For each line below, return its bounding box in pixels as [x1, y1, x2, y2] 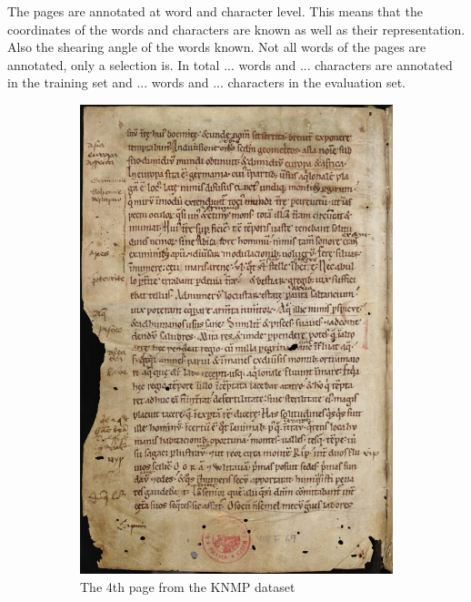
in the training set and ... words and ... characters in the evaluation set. [7, 73, 406, 92]
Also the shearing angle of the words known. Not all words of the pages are [7, 37, 426, 56]
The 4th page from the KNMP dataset [80, 576, 296, 596]
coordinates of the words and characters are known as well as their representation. [7, 19, 466, 38]
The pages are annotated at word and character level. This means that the [7, 2, 423, 20]
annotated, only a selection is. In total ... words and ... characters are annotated [7, 55, 453, 74]
